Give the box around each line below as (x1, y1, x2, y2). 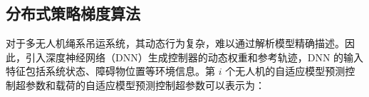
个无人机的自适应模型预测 (225, 63, 345, 78)
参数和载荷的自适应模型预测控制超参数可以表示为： (25, 77, 265, 92)
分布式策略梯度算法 (6, 2, 140, 24)
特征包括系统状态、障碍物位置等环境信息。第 (6, 63, 215, 78)
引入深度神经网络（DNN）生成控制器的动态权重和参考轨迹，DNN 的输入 (25, 49, 364, 64)
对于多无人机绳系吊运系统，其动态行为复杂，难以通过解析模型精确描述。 (6, 36, 345, 51)
